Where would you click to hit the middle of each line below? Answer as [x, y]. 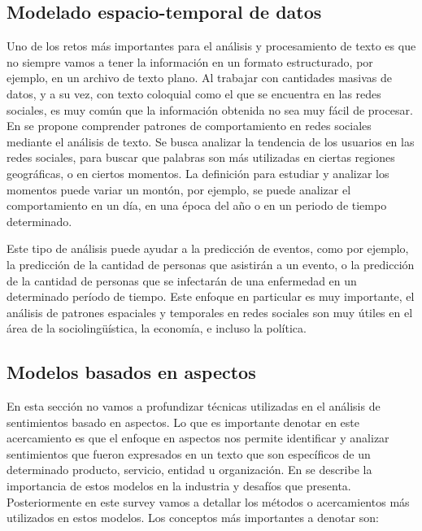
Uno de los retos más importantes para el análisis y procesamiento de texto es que [211, 46]
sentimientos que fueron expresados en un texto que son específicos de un [189, 453]
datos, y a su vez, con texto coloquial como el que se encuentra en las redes [194, 93]
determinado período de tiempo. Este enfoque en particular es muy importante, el [211, 296]
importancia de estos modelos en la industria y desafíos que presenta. [179, 486]
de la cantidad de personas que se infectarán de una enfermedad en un [182, 280]
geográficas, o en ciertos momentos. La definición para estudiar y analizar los [198, 173]
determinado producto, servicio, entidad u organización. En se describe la [189, 470]
